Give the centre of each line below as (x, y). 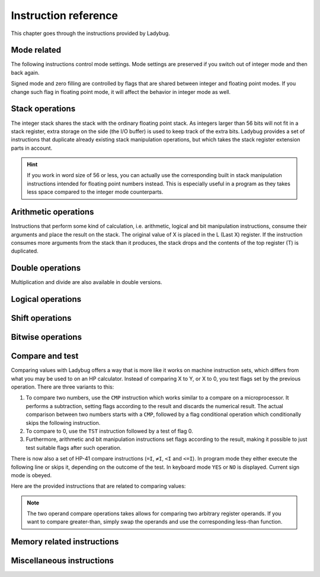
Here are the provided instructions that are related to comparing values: (98, 486)
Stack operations (43, 109)
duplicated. (25, 251)
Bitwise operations (47, 337)
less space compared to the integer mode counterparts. (95, 192)
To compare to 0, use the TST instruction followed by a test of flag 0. (109, 431)
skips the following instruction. (63, 422)
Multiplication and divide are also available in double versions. (87, 282)
